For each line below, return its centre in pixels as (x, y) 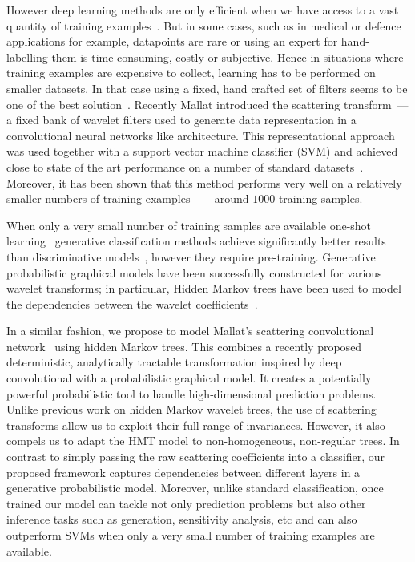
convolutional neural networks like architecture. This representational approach (201, 135)
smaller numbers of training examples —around (128, 198)
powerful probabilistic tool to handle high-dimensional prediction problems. (191, 393)
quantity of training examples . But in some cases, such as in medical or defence (204, 25)
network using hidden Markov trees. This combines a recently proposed (184, 346)
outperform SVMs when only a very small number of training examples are (191, 535)
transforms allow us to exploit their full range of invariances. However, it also (196, 425)
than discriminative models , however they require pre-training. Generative (191, 256)
